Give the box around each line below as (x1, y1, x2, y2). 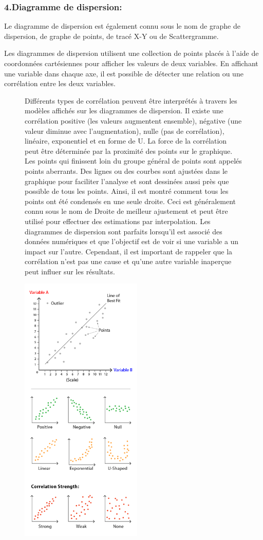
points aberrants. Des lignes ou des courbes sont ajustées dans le (25, 165, 228, 176)
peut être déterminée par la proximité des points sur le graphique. (25, 145, 233, 156)
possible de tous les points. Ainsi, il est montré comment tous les (25, 186, 229, 196)
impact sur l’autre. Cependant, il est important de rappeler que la (25, 246, 233, 256)
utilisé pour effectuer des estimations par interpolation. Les (25, 215, 211, 226)
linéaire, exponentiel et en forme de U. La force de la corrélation (25, 135, 227, 146)
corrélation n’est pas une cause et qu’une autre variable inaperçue (25, 256, 232, 267)
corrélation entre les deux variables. (4, 78, 116, 89)
